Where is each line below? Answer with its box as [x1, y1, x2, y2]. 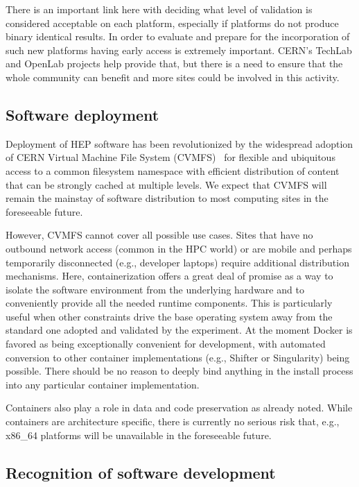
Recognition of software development [6, 461, 276, 483]
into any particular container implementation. [6, 377, 200, 391]
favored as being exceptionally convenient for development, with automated [6, 336, 326, 351]
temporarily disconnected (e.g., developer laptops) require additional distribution [6, 255, 349, 269]
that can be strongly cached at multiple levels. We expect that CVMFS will [6, 177, 327, 191]
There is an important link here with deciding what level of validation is [6, 2, 313, 16]
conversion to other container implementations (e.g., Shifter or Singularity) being [6, 350, 350, 364]
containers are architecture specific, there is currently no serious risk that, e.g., [6, 414, 340, 429]
